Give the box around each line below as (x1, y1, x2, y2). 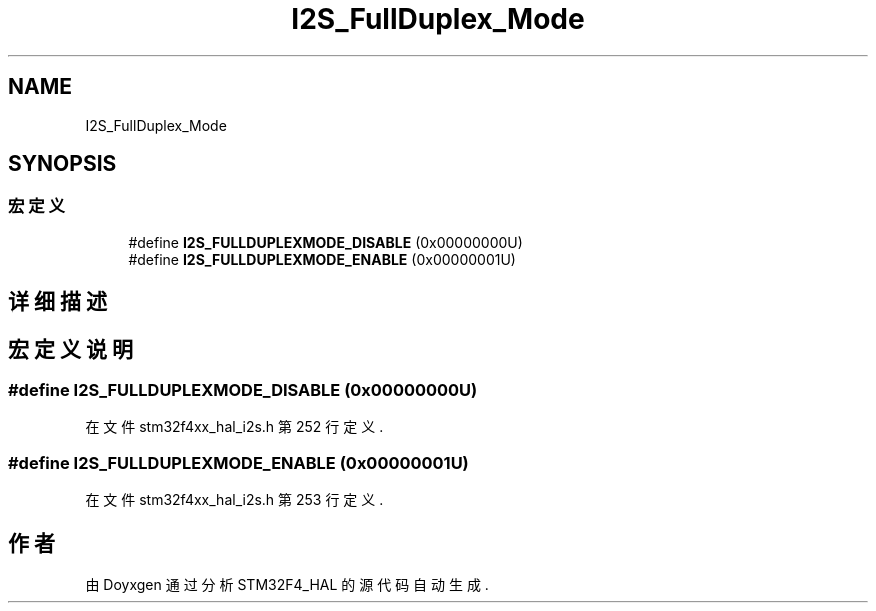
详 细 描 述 (8, 289, 107, 315)
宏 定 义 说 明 (8, 336, 133, 362)
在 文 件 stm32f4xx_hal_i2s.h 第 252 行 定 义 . (85, 418, 384, 436)
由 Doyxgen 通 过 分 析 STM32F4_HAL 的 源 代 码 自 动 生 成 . (85, 576, 489, 594)
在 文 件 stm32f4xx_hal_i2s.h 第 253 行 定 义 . (85, 491, 384, 509)
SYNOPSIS (8, 151, 117, 177)
